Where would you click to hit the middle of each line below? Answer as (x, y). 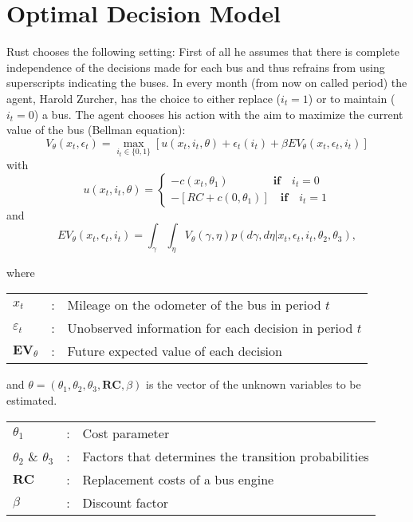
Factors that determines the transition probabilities (226, 456)
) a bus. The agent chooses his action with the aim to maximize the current (218, 114)
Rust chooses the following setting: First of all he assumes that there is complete (203, 51)
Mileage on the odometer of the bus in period (194, 305)
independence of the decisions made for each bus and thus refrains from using (196, 67)
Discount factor (126, 502)
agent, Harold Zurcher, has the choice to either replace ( (144, 98)
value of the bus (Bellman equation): (96, 130)
